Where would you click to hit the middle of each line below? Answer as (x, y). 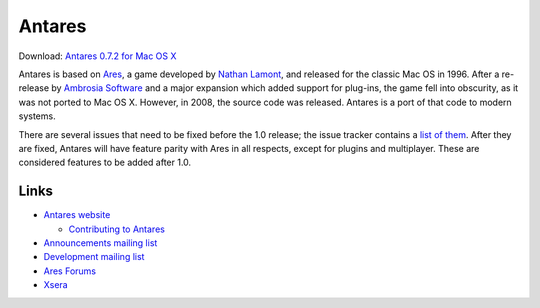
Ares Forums (70, 271)
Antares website (77, 215)
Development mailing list (94, 257)
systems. (37, 116)
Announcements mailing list (100, 242)
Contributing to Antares (116, 229)
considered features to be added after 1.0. (105, 162)
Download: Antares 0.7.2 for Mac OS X (97, 56)
